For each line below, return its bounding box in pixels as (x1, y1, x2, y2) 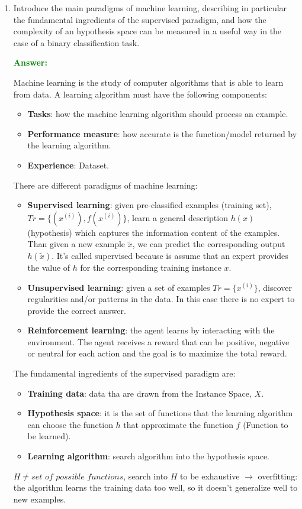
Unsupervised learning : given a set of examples (27, 281, 210, 293)
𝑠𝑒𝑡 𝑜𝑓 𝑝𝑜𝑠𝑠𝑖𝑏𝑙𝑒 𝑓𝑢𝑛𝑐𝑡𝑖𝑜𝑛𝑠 (31, 472, 124, 481)
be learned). (27, 430, 71, 442)
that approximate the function (123, 418, 233, 430)
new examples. (13, 492, 66, 505)
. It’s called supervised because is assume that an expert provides (52, 249, 288, 261)
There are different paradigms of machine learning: (13, 179, 198, 191)
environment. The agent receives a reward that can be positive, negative (27, 335, 290, 348)
